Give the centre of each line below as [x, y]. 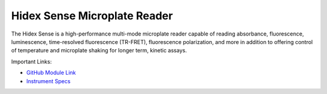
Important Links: [31, 61]
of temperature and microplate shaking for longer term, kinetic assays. [99, 51]
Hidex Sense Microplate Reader [92, 16]
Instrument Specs [48, 81]
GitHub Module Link [51, 73]
